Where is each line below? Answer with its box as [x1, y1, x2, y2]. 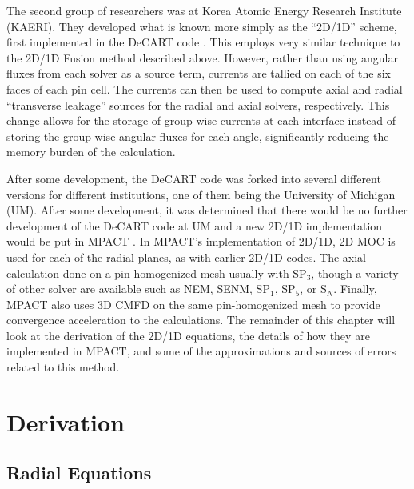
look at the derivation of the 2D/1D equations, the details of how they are [6, 327, 370, 343]
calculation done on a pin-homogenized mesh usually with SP [6, 264, 307, 281]
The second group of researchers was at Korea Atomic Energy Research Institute [6, 2, 402, 18]
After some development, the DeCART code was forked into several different [6, 170, 381, 186]
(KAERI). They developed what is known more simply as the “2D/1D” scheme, [6, 18, 397, 34]
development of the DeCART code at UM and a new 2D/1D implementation [6, 217, 383, 234]
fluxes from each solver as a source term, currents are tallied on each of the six [6, 65, 391, 82]
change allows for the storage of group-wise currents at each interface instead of [6, 112, 396, 129]
